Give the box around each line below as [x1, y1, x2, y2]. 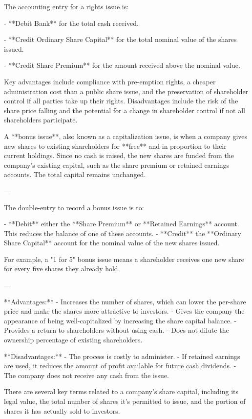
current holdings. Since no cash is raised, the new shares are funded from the [4, 150, 234, 160]
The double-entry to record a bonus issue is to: [4, 202, 144, 212]
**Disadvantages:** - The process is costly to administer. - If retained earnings [4, 351, 240, 361]
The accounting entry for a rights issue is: [4, 1, 129, 11]
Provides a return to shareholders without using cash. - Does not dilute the [4, 325, 229, 335]
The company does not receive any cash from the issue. [4, 370, 169, 380]
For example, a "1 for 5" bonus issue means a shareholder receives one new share [4, 254, 245, 264]
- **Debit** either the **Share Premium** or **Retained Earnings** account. [4, 219, 239, 229]
